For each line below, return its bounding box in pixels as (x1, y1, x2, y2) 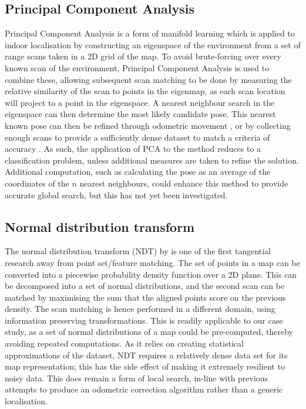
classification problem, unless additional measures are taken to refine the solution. (5, 154, 299, 166)
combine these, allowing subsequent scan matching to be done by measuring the (5, 73, 292, 85)
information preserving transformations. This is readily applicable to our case (5, 314, 283, 326)
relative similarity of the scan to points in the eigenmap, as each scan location (5, 85, 285, 97)
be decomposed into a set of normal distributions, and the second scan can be (5, 280, 285, 292)
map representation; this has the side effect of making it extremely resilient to (5, 360, 285, 373)
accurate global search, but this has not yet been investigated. (5, 188, 228, 201)
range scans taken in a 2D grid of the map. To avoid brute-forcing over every (5, 50, 281, 62)
